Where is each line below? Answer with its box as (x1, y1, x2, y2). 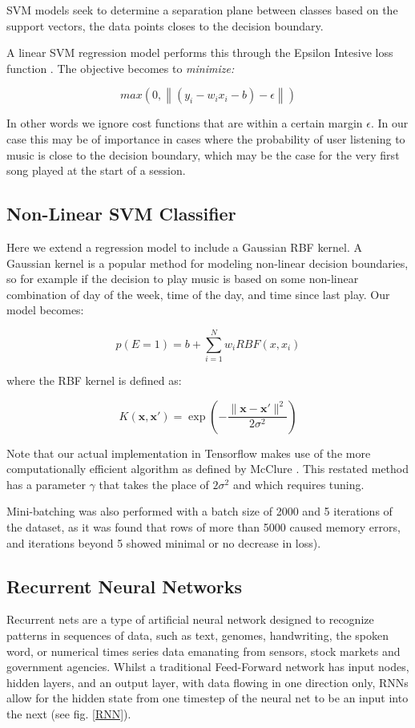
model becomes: (6, 301, 84, 318)
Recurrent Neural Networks (6, 573, 243, 598)
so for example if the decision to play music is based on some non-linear (6, 270, 359, 287)
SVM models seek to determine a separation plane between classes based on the (6, 2, 398, 18)
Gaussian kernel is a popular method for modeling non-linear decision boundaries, (6, 254, 409, 271)
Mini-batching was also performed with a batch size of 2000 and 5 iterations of (6, 503, 393, 520)
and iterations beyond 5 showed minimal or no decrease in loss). (6, 534, 321, 551)
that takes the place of (99, 475, 209, 492)
